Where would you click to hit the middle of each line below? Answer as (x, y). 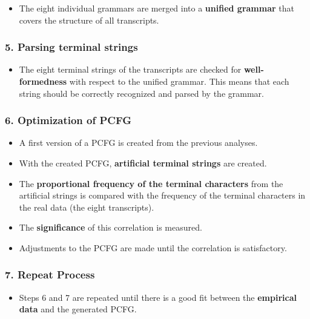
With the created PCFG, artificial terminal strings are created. (143, 163)
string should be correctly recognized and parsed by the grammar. (141, 93)
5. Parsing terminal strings (71, 47)
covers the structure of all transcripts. (89, 20)
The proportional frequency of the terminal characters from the (151, 183)
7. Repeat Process (50, 275)
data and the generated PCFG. (78, 309)
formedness (43, 81)
